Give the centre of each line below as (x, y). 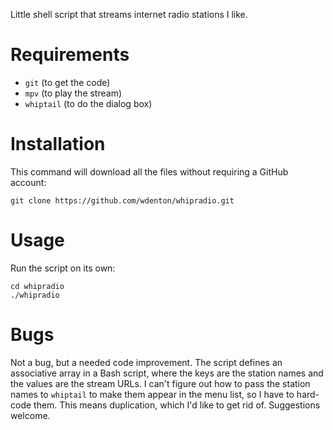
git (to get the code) (67, 82)
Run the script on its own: (63, 268)
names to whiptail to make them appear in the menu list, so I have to (152, 394)
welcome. (30, 415)
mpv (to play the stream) (73, 93)
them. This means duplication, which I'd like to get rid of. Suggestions (177, 405)
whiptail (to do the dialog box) (88, 103)
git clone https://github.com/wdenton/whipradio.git (122, 200)
